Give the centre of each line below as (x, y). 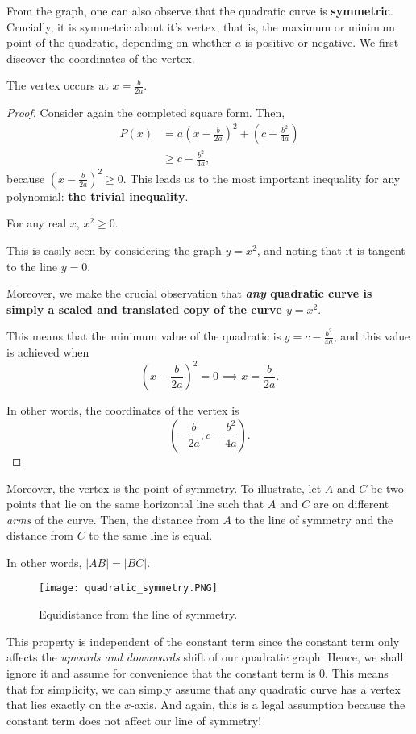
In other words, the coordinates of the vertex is (123, 410)
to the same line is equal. (151, 535)
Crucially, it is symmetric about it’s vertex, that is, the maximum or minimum (201, 26)
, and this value (372, 336)
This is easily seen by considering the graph (114, 250)
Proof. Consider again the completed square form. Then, (146, 113)
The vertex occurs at (58, 85)
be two (387, 488)
